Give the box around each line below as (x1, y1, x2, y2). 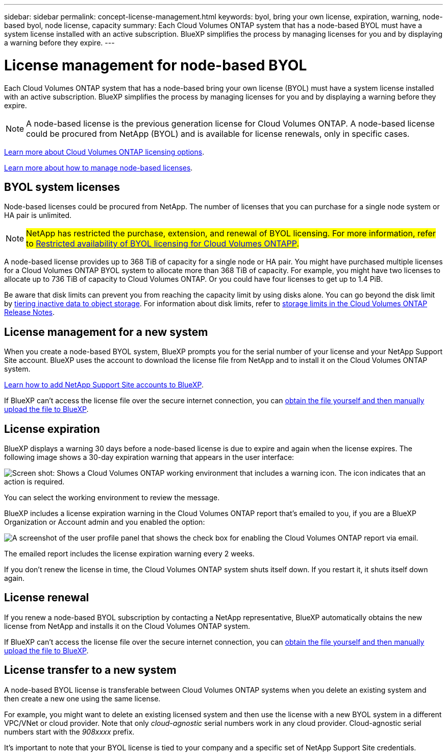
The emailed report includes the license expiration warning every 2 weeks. (4, 549, 255, 558)
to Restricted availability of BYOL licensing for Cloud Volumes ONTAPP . (26, 238, 300, 249)
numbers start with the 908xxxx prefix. (4, 727, 135, 736)
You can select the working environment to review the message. (4, 493, 220, 502)
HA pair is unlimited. (4, 211, 72, 220)
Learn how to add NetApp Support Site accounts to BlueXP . (4, 380, 204, 389)
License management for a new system (4, 325, 208, 338)
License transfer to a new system (4, 664, 177, 677)
